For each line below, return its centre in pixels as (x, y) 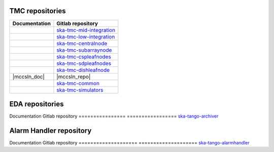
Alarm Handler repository (50, 130)
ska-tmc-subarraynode (84, 50)
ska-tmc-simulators (80, 90)
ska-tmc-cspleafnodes (84, 57)
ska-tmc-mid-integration (86, 30)
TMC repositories (38, 11)
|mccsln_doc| (29, 77)
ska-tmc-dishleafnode (83, 70)
